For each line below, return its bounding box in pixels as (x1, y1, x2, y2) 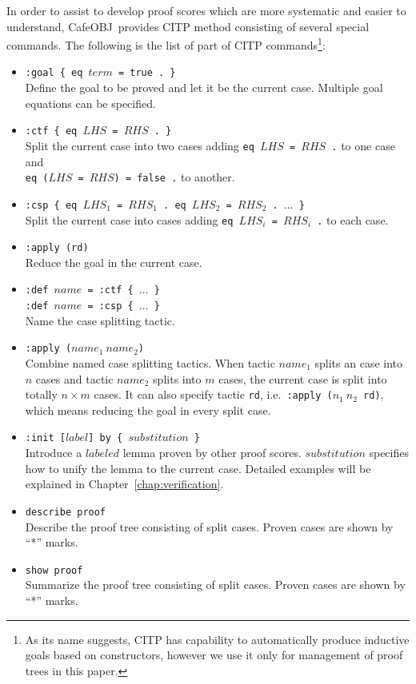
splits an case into (314, 354, 403, 371)
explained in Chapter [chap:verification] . (25, 475, 224, 492)
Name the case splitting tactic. (25, 312, 175, 328)
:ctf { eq (25, 125, 78, 137)
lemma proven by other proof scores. (122, 444, 302, 461)
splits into (153, 370, 202, 387)
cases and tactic (35, 370, 114, 387)
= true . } (118, 67, 176, 79)
